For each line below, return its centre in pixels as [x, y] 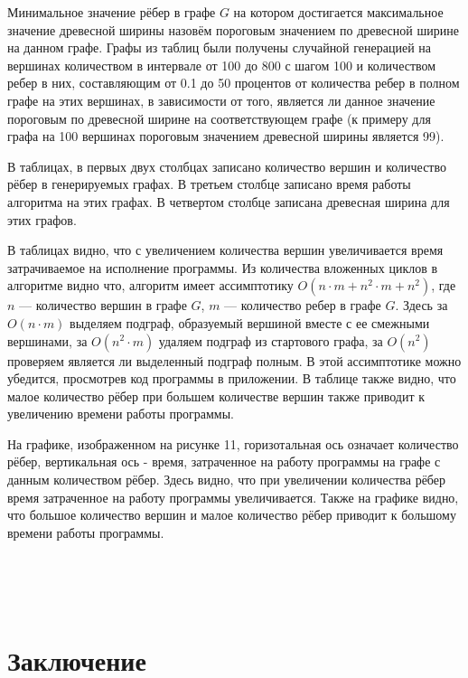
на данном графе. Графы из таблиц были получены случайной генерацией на [220, 47]
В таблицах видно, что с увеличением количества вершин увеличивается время [225, 250]
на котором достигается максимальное [338, 12]
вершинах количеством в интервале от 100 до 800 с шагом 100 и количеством [222, 65]
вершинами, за [47, 340]
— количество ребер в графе [303, 305]
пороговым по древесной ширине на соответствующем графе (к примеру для [219, 118]
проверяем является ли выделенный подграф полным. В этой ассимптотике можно [234, 360]
